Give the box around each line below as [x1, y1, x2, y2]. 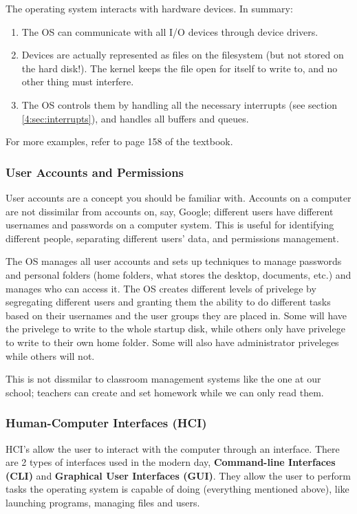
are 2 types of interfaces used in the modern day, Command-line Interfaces [6, 455, 336, 469]
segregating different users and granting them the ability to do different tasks [6, 295, 331, 309]
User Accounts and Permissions [6, 163, 184, 180]
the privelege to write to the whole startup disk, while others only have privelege [6, 321, 345, 336]
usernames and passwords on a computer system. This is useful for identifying [6, 217, 334, 232]
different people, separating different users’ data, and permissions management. [6, 231, 339, 245]
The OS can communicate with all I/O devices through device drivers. [21, 24, 318, 39]
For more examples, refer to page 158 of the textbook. [6, 134, 233, 149]
